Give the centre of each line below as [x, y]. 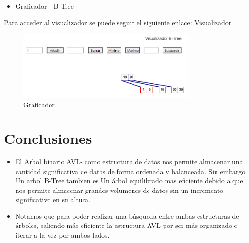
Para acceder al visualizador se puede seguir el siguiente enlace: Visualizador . [119, 22]
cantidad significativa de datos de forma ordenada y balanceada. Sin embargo [130, 171]
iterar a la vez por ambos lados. [62, 235]
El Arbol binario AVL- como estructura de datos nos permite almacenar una [129, 161]
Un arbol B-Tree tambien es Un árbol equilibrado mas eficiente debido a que [129, 181]
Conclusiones [48, 138]
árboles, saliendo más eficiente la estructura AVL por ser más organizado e [126, 225]
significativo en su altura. [53, 200]
